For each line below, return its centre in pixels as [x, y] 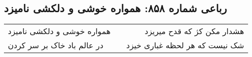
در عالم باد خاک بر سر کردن [56, 45]
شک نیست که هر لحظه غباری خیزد [185, 45]
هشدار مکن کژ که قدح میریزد [194, 31]
